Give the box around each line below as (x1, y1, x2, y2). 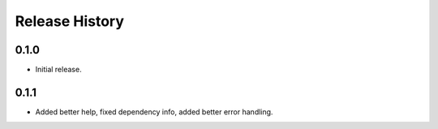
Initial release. (35, 65, 82, 75)
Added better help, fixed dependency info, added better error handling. (35, 106, 273, 117)
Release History (15, 12, 125, 30)
